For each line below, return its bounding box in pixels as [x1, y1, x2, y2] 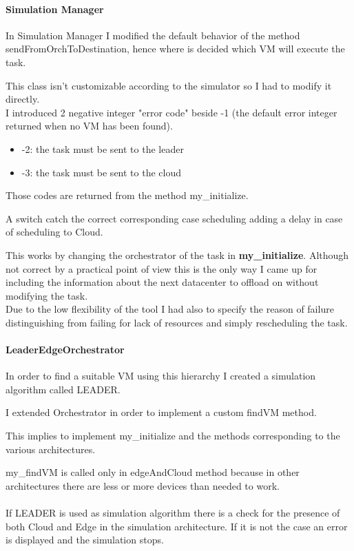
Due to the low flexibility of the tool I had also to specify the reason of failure [6, 302, 334, 316]
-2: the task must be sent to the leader [21, 141, 184, 156]
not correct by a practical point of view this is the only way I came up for [6, 261, 317, 275]
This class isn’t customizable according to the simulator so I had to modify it [6, 78, 332, 92]
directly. [6, 92, 40, 106]
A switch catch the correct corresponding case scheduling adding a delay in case [6, 211, 343, 225]
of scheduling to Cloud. [6, 225, 103, 239]
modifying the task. [6, 288, 88, 302]
